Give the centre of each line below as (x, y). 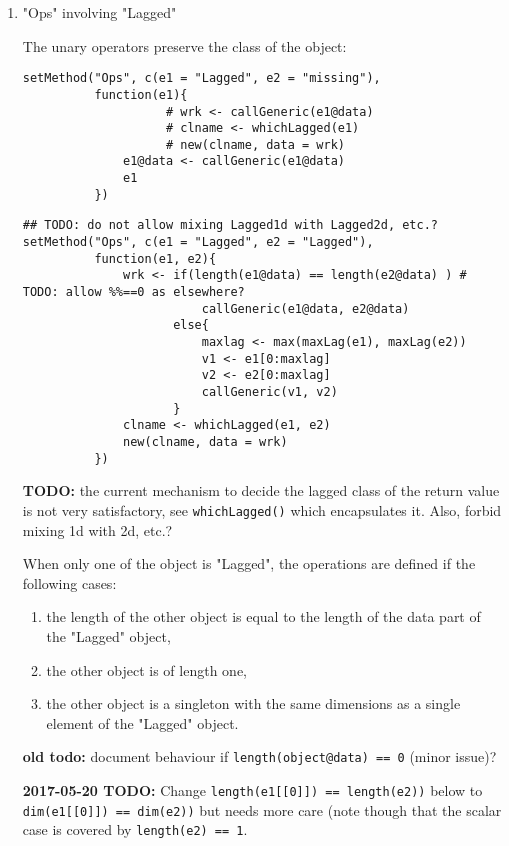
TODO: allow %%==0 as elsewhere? (133, 292)
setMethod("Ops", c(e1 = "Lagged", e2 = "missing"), (201, 78)
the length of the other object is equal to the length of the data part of (263, 616)
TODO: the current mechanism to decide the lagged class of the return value (261, 490)
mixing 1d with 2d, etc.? (97, 529)
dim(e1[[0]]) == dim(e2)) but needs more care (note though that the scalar (262, 809)
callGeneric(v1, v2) (269, 392)
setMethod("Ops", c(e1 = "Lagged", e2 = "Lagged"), (198, 242)
